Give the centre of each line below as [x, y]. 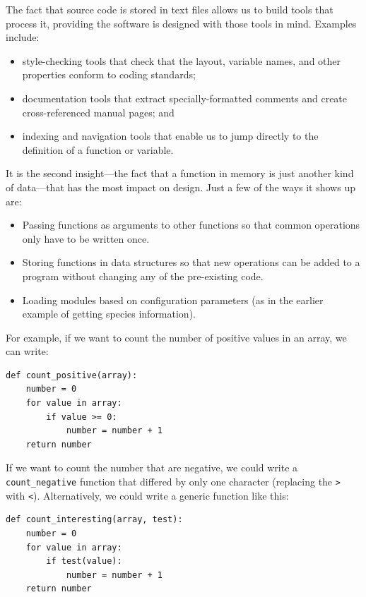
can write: [27, 351]
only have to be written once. [86, 238]
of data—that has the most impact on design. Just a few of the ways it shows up [181, 187]
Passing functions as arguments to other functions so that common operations [191, 225]
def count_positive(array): [72, 375]
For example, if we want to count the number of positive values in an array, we [176, 337]
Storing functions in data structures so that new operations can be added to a [191, 262]
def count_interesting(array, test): [94, 520]
